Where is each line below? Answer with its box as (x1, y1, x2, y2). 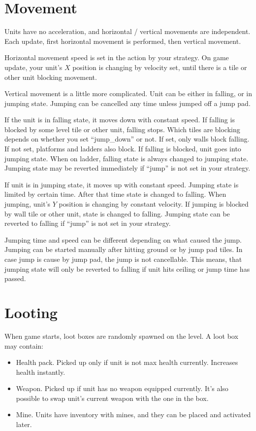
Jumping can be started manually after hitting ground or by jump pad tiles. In (4, 244, 243, 254)
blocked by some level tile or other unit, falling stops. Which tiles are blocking (4, 124, 240, 134)
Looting (4, 302, 58, 322)
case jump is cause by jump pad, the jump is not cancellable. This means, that (4, 254, 242, 264)
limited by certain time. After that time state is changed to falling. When (4, 189, 226, 199)
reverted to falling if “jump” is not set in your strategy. (4, 218, 171, 228)
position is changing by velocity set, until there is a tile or (72, 62, 247, 72)
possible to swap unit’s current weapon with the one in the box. (16, 393, 209, 403)
